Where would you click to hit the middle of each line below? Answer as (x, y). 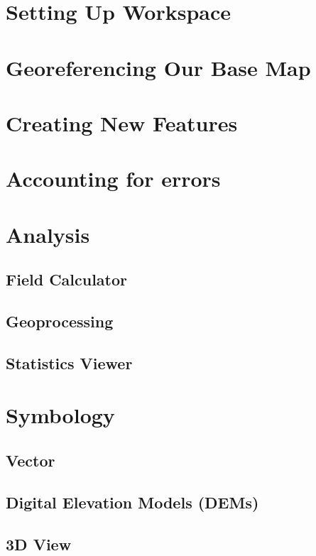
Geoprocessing (60, 321)
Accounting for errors (113, 179)
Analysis (48, 234)
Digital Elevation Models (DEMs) (132, 502)
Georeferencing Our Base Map (158, 67)
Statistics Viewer (69, 363)
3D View (39, 544)
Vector (31, 460)
